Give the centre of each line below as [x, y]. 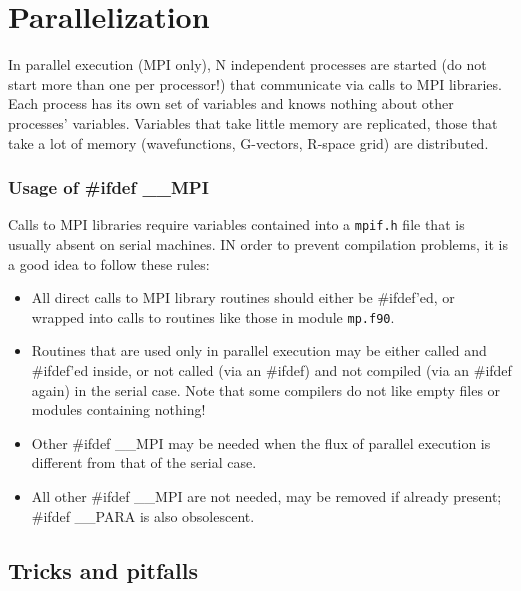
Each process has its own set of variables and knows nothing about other [231, 103]
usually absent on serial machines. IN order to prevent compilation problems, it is [258, 243]
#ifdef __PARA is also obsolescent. [143, 515]
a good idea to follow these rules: [109, 263]
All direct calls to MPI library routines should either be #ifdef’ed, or [243, 297]
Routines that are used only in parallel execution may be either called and [259, 350]
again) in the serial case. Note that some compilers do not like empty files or [266, 389]
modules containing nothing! [118, 409]
